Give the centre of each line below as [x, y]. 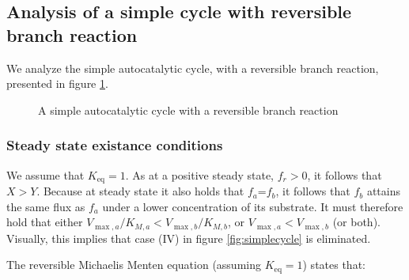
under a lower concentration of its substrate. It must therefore [253, 206]
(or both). [356, 222]
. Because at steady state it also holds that [140, 191]
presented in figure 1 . [57, 83]
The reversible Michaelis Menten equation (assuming [134, 265]
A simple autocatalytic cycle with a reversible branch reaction [188, 110]
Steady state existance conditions [115, 145]
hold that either [45, 222]
